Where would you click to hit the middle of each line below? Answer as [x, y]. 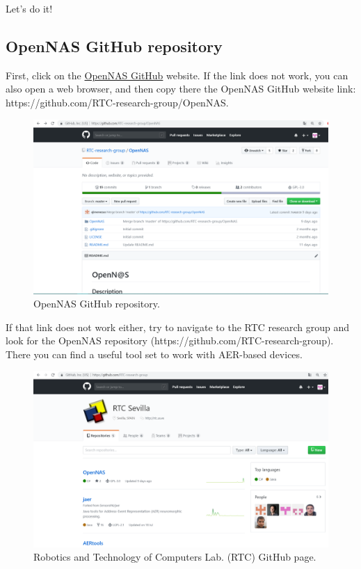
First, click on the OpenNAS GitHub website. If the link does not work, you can [177, 75]
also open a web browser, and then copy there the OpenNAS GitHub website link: [181, 89]
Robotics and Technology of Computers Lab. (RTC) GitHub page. [175, 557]
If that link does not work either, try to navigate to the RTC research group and [178, 327]
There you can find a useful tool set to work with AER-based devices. [154, 354]
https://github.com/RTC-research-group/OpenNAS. [117, 102]
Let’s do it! [29, 8]
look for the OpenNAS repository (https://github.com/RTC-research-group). [170, 340]
